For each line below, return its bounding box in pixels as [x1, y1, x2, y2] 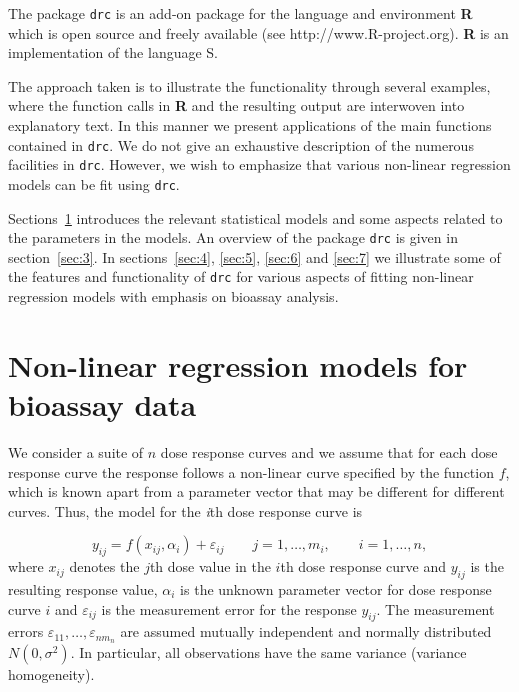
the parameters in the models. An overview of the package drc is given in [8, 227, 458, 248]
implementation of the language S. [8, 42, 219, 63]
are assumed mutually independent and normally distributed [120, 621, 492, 642]
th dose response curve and [280, 556, 447, 577]
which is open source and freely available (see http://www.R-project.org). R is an [8, 22, 509, 43]
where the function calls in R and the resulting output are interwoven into [8, 95, 465, 116]
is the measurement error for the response [101, 598, 357, 619]
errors [8, 621, 44, 642]
